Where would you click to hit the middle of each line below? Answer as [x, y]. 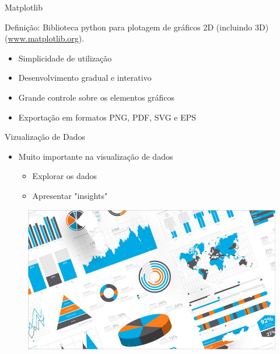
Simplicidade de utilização [65, 58]
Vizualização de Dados [45, 137]
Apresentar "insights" [70, 195]
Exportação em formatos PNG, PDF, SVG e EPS [107, 117]
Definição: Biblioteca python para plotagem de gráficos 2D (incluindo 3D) [137, 27]
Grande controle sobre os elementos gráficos [97, 97]
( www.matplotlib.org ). [45, 38]
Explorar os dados [65, 176]
